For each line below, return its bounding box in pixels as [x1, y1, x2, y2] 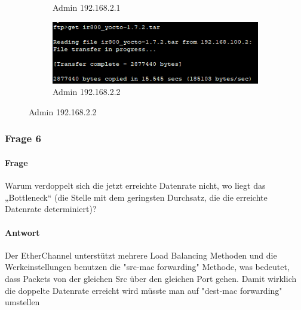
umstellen [5, 296, 40, 308]
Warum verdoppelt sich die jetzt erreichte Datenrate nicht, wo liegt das [5, 179, 266, 192]
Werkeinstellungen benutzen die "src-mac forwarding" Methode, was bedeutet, [5, 260, 290, 273]
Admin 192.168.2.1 [53, 1, 121, 13]
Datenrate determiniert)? [5, 202, 97, 215]
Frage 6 [5, 131, 41, 146]
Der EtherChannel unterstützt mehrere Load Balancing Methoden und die [5, 248, 277, 261]
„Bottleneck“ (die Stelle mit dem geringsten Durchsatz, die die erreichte [5, 191, 268, 203]
